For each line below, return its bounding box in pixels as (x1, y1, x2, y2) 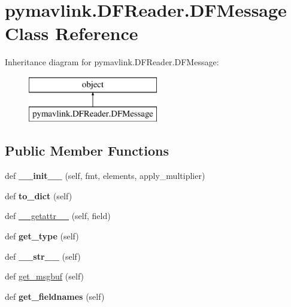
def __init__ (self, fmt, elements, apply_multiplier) (5, 169, 205, 182)
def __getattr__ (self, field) (5, 209, 111, 222)
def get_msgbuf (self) (5, 270, 84, 282)
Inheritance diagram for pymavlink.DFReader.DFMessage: (5, 56, 219, 68)
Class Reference (5, 21, 138, 45)
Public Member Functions (5, 141, 169, 160)
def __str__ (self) (5, 250, 81, 262)
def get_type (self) (5, 230, 79, 242)
